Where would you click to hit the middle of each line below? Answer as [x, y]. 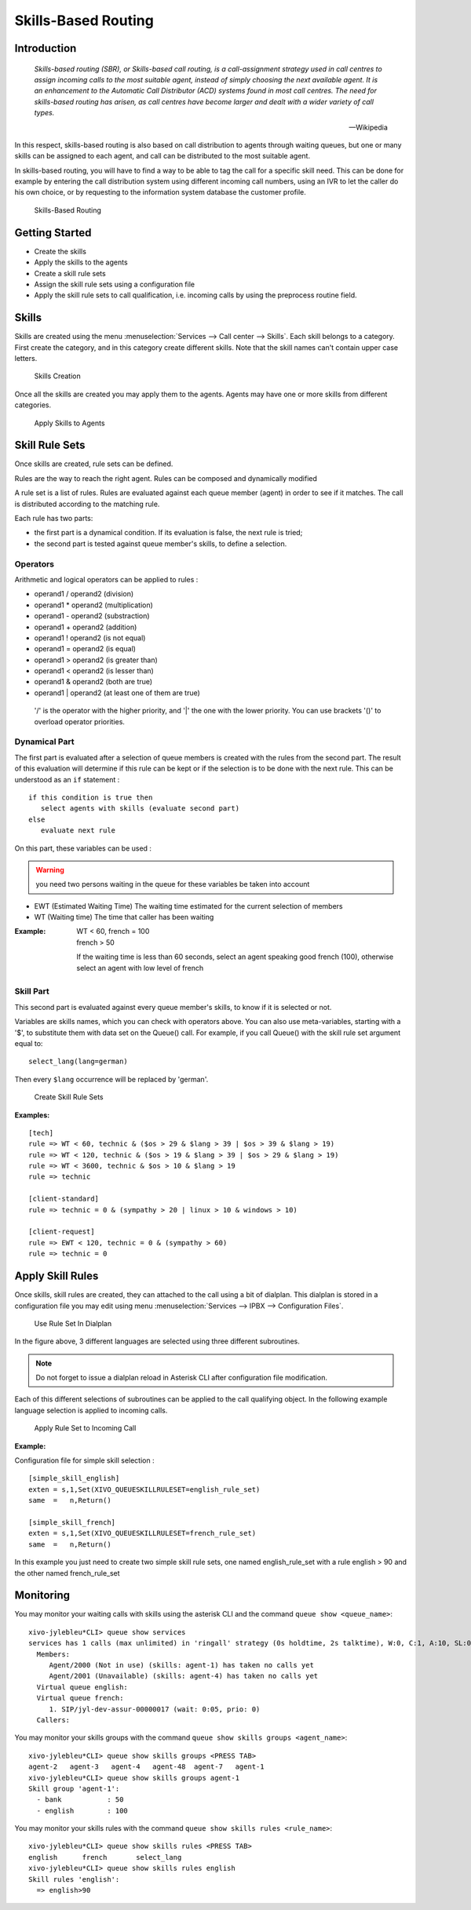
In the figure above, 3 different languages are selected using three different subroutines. [157, 1341]
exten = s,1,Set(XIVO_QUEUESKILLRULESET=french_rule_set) [142, 1533]
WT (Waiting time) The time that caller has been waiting [124, 917]
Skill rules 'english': [74, 1879]
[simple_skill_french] [72, 1522]
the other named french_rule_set [68, 1573]
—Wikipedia [368, 127]
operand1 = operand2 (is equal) [85, 649]
